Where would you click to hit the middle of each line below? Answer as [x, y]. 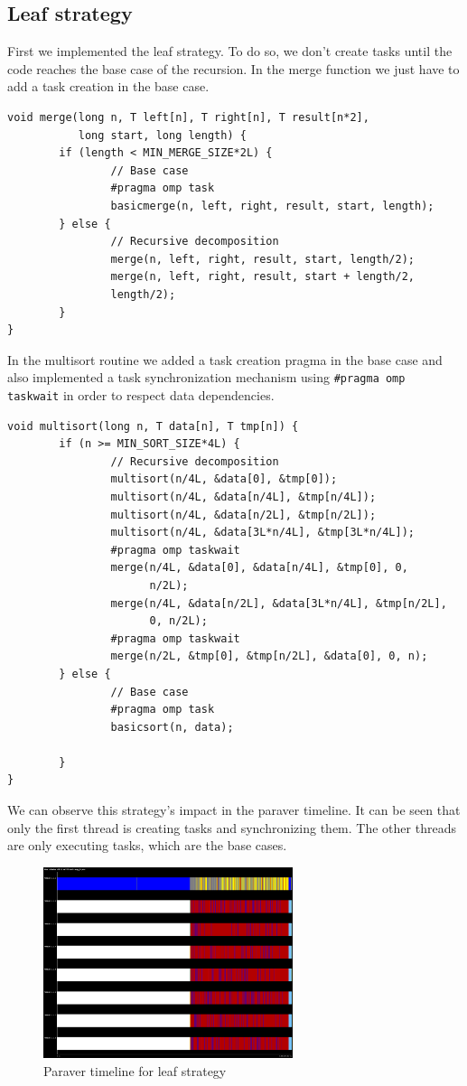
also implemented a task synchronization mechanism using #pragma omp [206, 377]
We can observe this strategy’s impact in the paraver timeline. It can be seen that [234, 810]
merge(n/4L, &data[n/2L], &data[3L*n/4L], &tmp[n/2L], [279, 603]
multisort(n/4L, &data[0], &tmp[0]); [224, 479]
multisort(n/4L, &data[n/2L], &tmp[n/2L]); [243, 515]
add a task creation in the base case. [108, 86]
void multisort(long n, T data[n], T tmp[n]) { [153, 426]
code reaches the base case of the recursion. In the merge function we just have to [233, 68]
